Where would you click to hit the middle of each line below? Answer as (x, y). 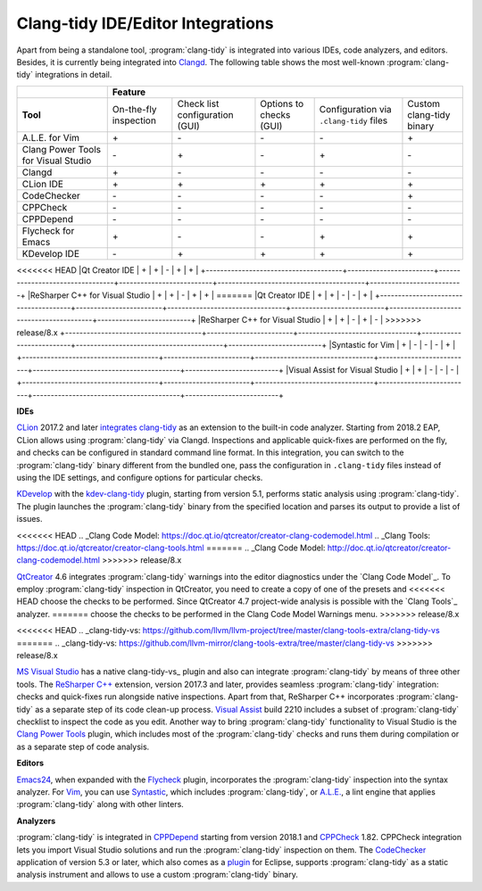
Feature (129, 92)
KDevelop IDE (51, 253)
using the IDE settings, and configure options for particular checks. (140, 477)
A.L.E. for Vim (51, 137)
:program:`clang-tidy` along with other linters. (100, 804)
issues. (30, 519)
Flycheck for (48, 230)
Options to (282, 103)
